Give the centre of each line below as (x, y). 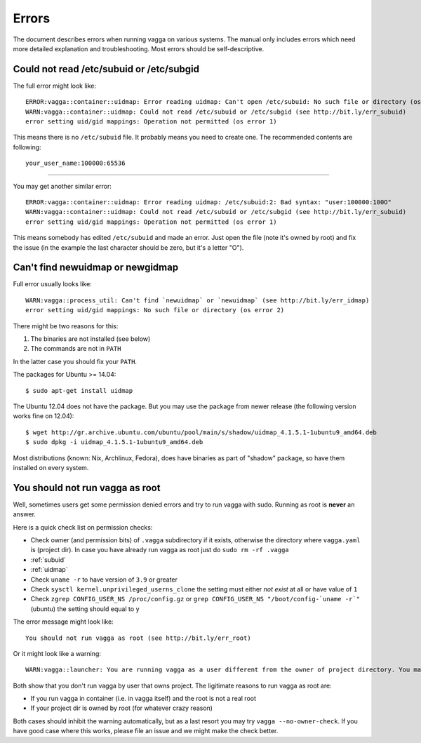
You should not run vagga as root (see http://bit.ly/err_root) (139, 638)
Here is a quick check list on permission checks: (83, 527)
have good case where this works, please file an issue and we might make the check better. (146, 731)
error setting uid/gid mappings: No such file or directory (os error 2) (155, 310)
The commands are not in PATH (76, 349)
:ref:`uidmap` (49, 570)
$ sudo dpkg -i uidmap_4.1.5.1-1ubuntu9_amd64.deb (114, 442)
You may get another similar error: (62, 186)
